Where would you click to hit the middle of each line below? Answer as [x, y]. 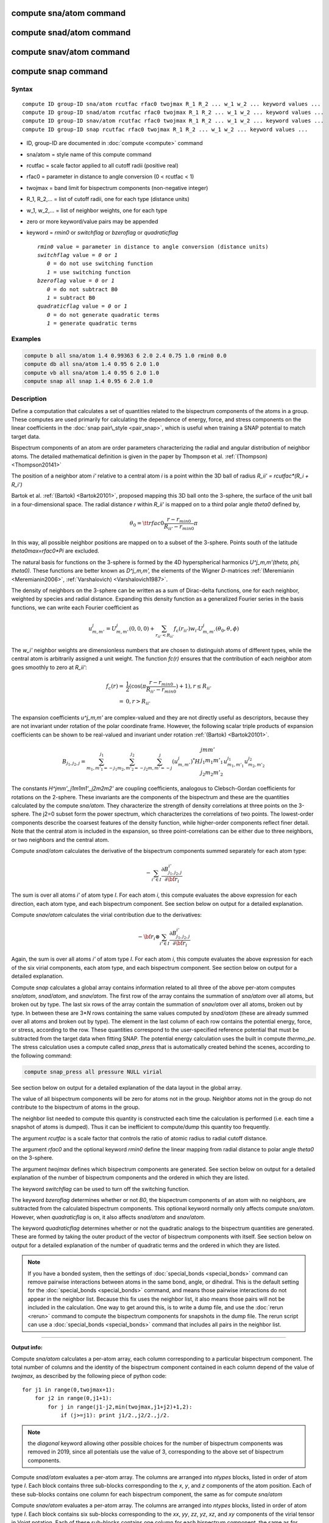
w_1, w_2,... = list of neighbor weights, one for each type [97, 210]
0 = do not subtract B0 [82, 289]
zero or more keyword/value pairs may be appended [92, 221]
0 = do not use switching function [100, 264]
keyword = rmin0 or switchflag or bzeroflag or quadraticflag [102, 233]
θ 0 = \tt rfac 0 [147, 524]
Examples [26, 339]
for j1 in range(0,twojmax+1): [69, 1390]
